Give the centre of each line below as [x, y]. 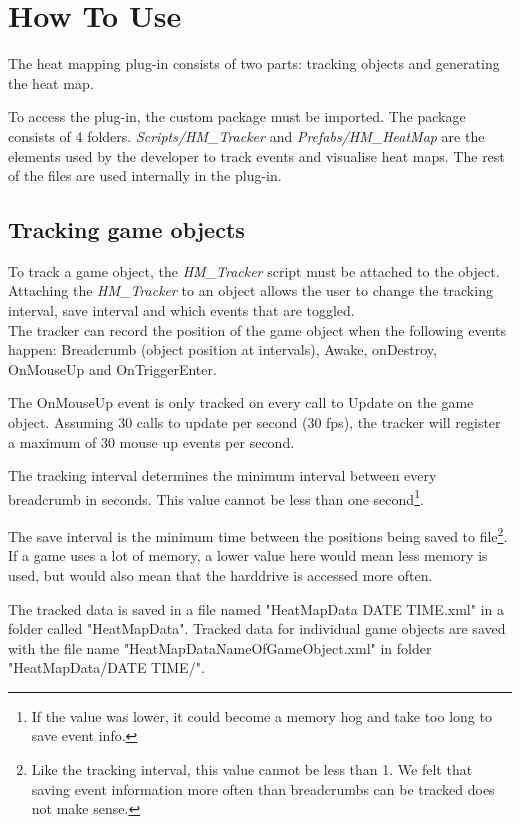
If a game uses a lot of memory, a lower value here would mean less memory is [248, 555]
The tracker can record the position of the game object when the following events [257, 329]
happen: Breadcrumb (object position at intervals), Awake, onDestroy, [222, 349]
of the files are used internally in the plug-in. [145, 175]
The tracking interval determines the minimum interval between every [222, 475]
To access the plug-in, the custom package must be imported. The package [237, 116]
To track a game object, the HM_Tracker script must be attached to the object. [254, 270]
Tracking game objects [126, 229]
